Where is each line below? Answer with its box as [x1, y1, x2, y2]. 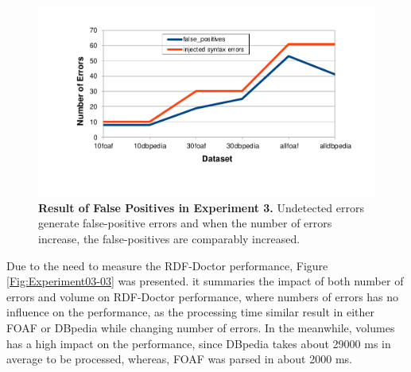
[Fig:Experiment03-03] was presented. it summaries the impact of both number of [6, 273, 404, 289]
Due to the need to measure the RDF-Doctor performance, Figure [6, 257, 328, 273]
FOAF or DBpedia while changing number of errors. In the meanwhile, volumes [6, 319, 395, 335]
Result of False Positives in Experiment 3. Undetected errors [38, 199, 364, 215]
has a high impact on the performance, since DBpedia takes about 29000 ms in [6, 335, 391, 351]
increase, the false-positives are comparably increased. [38, 230, 300, 246]
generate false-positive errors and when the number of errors [38, 215, 332, 231]
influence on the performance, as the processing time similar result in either [6, 304, 374, 320]
